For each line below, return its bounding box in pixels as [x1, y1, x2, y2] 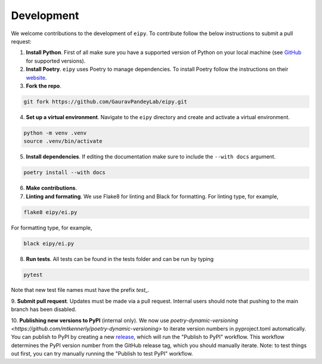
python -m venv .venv [23, 129, 87, 136]
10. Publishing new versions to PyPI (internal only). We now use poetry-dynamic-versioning [11, 316, 239, 324]
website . [26, 74, 47, 81]
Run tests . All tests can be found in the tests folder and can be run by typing [26, 255, 214, 262]
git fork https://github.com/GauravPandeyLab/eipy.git [23, 98, 187, 105]
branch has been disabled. [11, 306, 77, 313]
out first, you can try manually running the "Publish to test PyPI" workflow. [11, 350, 193, 357]
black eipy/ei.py [23, 240, 75, 247]
